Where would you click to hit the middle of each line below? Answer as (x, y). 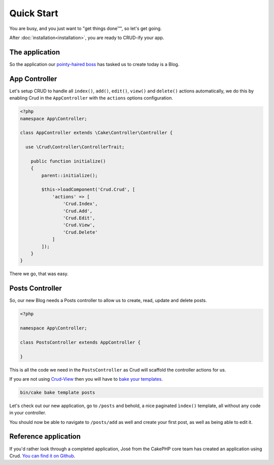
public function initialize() (68, 161)
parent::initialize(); (70, 175)
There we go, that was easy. (39, 274)
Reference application (45, 437)
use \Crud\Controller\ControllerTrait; (75, 147)
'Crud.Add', (78, 211)
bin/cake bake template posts (58, 392)
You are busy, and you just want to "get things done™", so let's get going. (85, 28)
